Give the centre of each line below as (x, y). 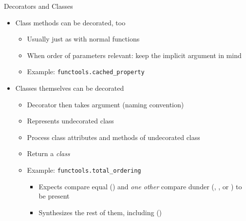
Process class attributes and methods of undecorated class (114, 137)
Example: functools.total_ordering (84, 170)
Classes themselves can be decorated (70, 88)
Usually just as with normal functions (83, 39)
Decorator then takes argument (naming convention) (105, 104)
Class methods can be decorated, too (70, 22)
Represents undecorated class (70, 121)
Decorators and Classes (38, 6)
